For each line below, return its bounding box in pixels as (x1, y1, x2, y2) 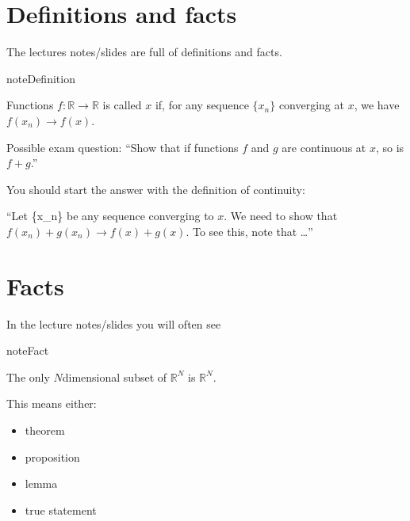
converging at (278, 97, 344, 113)
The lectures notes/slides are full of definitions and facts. (6, 44, 282, 60)
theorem (25, 421, 65, 438)
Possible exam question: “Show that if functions (6, 139, 239, 155)
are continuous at (282, 139, 366, 155)
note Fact (6, 342, 49, 359)
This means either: (6, 395, 97, 412)
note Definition (6, 70, 75, 86)
